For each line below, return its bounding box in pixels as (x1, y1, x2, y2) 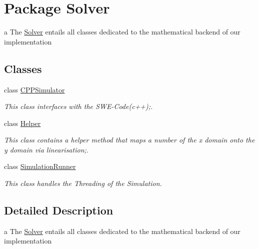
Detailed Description (4, 202, 113, 218)
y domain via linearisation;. (4, 144, 89, 154)
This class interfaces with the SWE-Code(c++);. (4, 101, 153, 111)
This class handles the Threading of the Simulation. (4, 178, 162, 188)
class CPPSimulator (4, 84, 65, 94)
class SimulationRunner (4, 161, 76, 171)
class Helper (4, 117, 41, 128)
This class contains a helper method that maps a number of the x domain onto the (4, 134, 255, 145)
